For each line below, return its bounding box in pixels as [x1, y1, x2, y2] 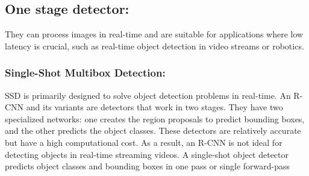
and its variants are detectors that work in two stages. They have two [26, 101, 283, 113]
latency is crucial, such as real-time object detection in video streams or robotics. [5, 39, 304, 52]
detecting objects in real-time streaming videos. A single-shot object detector [5, 148, 289, 160]
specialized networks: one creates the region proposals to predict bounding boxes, [5, 112, 305, 125]
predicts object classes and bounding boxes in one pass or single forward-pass [5, 160, 290, 172]
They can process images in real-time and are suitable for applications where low [5, 28, 304, 40]
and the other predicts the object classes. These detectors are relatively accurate [5, 124, 301, 137]
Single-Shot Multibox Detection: [5, 65, 166, 80]
